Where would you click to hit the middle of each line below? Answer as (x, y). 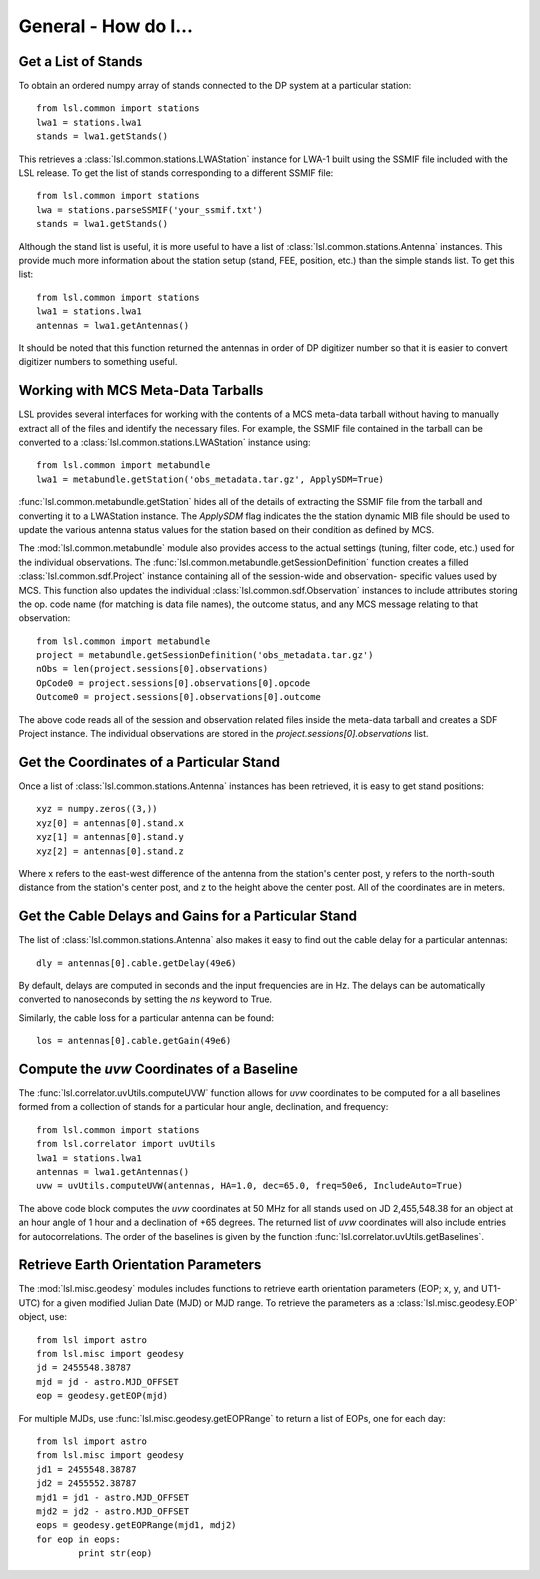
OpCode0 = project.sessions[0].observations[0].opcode (173, 683)
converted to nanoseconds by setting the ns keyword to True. (145, 999)
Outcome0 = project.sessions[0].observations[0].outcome (179, 697)
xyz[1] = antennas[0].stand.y (110, 837)
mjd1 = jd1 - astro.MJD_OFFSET (113, 1497)
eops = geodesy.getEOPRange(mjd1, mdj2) (136, 1525)
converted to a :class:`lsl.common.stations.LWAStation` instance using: (164, 442)
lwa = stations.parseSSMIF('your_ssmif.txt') (150, 209)
